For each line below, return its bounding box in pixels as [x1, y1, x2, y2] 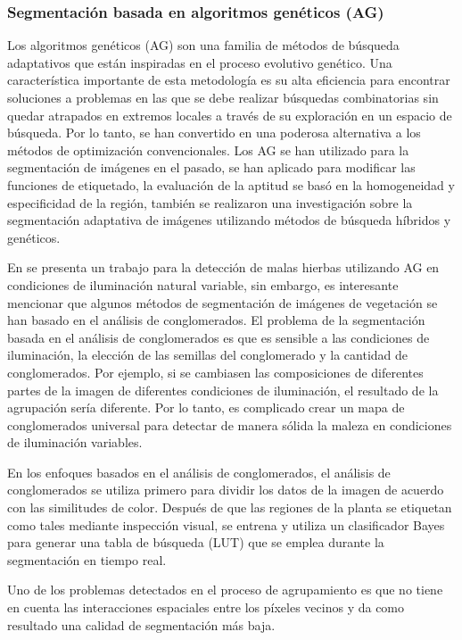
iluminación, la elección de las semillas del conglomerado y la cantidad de [7, 345, 408, 364]
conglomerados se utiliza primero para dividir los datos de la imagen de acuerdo [7, 480, 444, 499]
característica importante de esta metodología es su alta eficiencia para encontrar [7, 71, 450, 89]
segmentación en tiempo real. [7, 550, 167, 569]
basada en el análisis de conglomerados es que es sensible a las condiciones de [7, 328, 430, 346]
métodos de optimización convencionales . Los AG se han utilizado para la [7, 140, 409, 159]
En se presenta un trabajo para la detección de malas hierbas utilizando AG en [7, 258, 440, 277]
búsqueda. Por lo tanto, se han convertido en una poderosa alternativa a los [7, 123, 421, 142]
